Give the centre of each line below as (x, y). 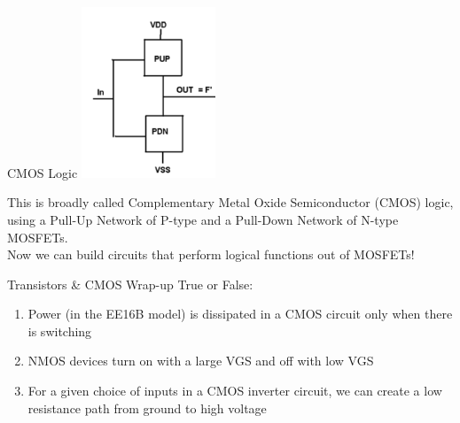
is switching (60, 331)
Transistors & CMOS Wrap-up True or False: (130, 284)
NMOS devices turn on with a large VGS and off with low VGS (201, 361)
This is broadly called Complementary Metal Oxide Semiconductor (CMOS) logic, (230, 202)
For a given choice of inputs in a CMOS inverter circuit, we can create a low (235, 391)
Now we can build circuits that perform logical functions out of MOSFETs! (211, 254)
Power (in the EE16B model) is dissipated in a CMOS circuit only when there (240, 314)
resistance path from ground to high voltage (147, 408)
